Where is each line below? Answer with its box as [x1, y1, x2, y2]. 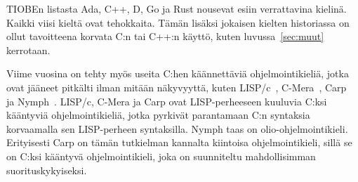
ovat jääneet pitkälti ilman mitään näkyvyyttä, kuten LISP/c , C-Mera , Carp [6, 79, 347, 94]
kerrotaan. [6, 42, 51, 57]
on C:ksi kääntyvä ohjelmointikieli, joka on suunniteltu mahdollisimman [6, 148, 316, 163]
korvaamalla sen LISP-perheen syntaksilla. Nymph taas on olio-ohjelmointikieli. [6, 121, 348, 136]
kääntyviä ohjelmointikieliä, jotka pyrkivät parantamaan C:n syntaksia [6, 108, 310, 122]
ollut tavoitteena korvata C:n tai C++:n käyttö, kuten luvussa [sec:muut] [6, 29, 324, 44]
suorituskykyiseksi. [6, 162, 87, 177]
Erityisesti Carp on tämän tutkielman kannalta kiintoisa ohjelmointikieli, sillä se [6, 135, 352, 150]
